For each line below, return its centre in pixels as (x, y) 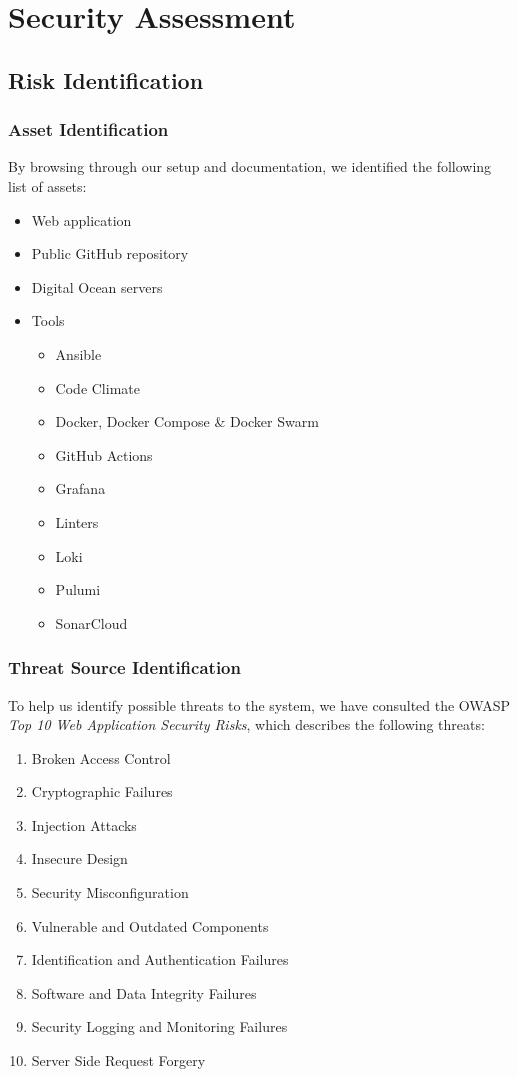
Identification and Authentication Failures (160, 959)
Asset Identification (88, 129)
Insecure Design (79, 858)
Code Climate (97, 387)
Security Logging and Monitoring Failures (159, 1026)
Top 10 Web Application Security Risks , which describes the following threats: (246, 724)
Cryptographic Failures (102, 791)
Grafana (80, 488)
